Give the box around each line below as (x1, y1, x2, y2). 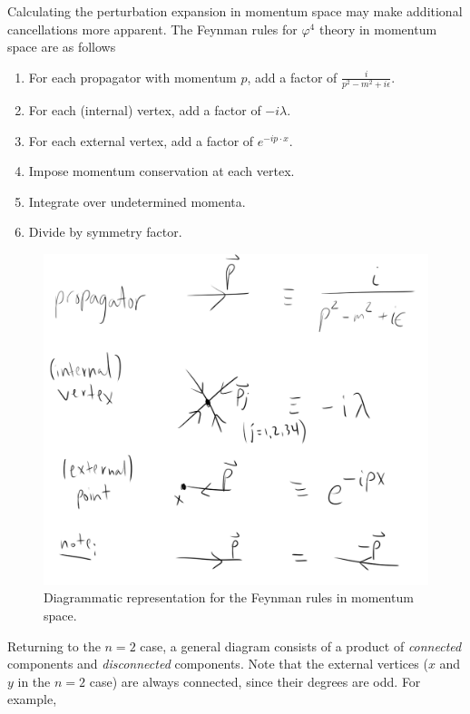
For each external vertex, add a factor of (28, 131, 254, 150)
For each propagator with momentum (28, 67, 237, 86)
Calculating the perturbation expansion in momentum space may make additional (7, 2, 463, 20)
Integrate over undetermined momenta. (28, 191, 246, 210)
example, (7, 690, 57, 709)
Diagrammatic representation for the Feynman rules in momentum (44, 588, 414, 607)
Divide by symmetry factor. (28, 222, 182, 241)
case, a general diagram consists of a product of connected (140, 636, 462, 655)
